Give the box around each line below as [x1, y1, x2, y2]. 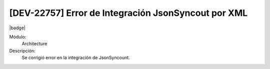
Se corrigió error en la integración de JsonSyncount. [21, 55, 130, 61]
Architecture [21, 41, 47, 47]
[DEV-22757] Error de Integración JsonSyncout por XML [9, 7, 248, 18]
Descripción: [9, 48, 36, 54]
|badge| [9, 25, 26, 31]
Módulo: [9, 34, 26, 40]
